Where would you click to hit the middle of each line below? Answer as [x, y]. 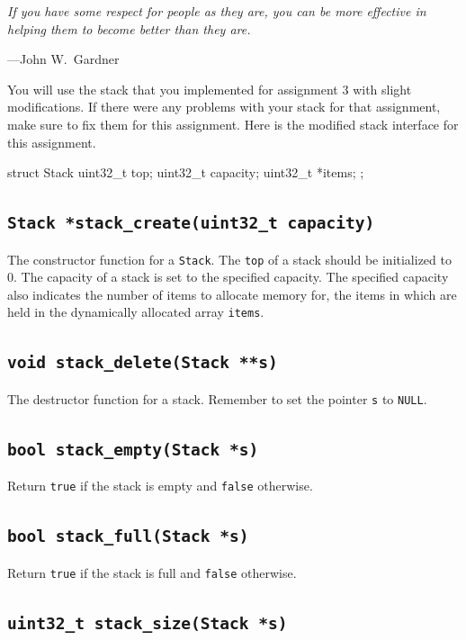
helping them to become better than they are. [129, 28]
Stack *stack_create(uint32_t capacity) [191, 223]
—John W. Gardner [63, 59]
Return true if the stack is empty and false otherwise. [160, 486]
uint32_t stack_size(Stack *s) [148, 623]
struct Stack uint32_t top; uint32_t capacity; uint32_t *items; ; [186, 172]
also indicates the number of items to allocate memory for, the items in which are [232, 294]
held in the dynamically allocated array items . [136, 312]
